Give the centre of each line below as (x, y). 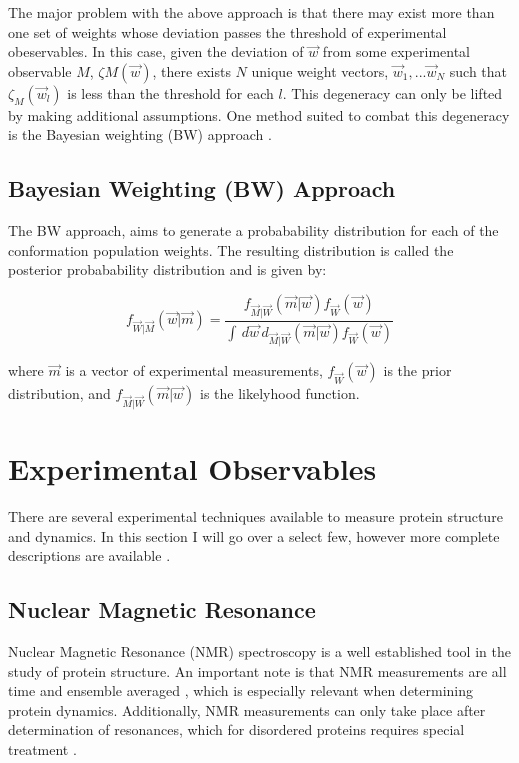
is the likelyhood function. (280, 393)
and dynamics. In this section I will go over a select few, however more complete (254, 535)
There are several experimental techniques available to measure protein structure (255, 515)
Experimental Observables (192, 468)
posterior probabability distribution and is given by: (167, 269)
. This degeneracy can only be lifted (392, 92)
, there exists (191, 70)
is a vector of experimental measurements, (194, 370)
